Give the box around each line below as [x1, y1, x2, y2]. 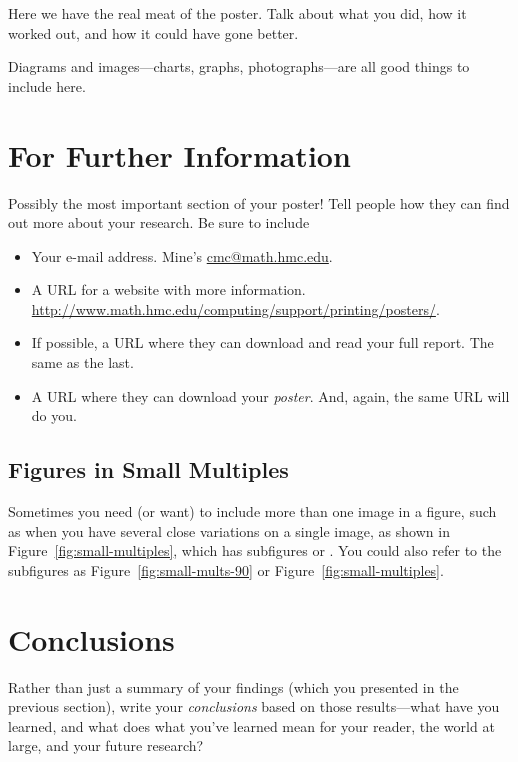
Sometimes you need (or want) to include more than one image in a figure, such [8, 501, 497, 522]
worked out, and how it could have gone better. [8, 22, 299, 43]
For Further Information [8, 134, 351, 175]
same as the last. [31, 352, 134, 373]
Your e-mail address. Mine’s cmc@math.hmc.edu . [31, 245, 333, 266]
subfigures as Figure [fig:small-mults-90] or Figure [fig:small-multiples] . [8, 559, 444, 580]
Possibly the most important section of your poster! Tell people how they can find [8, 192, 510, 213]
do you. [31, 405, 77, 426]
